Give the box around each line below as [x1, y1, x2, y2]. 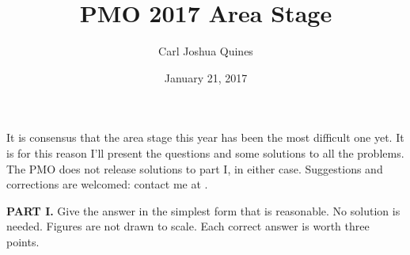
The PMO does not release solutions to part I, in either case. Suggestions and [6, 160, 383, 177]
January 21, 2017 [164, 69, 248, 86]
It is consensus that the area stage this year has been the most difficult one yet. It [6, 129, 404, 146]
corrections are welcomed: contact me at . [6, 176, 208, 192]
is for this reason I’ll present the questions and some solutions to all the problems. [6, 144, 404, 161]
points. [6, 233, 40, 249]
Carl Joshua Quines [158, 43, 253, 59]
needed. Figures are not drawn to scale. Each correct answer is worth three [6, 218, 370, 234]
